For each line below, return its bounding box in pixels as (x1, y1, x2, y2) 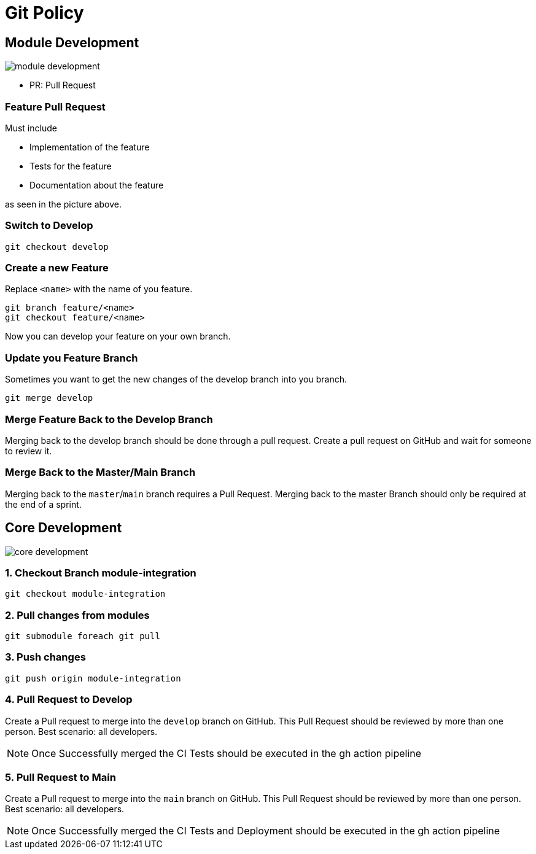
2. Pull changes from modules (5, 608, 150, 621)
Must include (5, 122, 57, 133)
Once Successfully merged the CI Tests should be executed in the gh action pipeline (31, 747, 422, 759)
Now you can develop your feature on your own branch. (5, 331, 231, 342)
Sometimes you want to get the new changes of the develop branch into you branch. (5, 374, 347, 385)
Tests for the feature (29, 160, 112, 171)
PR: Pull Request (29, 80, 96, 91)
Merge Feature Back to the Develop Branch (5, 413, 213, 425)
